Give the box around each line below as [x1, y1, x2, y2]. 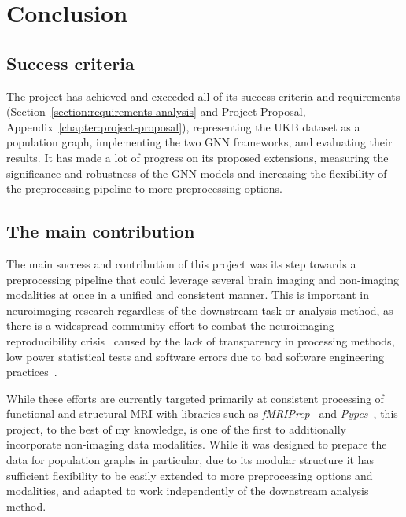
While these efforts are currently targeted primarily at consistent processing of [6, 390, 384, 406]
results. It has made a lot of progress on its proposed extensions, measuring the [6, 149, 389, 165]
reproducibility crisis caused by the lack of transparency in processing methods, [6, 332, 395, 349]
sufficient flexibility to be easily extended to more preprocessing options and [6, 467, 373, 483]
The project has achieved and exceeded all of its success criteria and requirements [6, 87, 400, 104]
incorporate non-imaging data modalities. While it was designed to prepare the [6, 436, 387, 452]
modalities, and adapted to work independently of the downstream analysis [6, 482, 369, 499]
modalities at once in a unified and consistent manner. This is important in [6, 286, 369, 303]
